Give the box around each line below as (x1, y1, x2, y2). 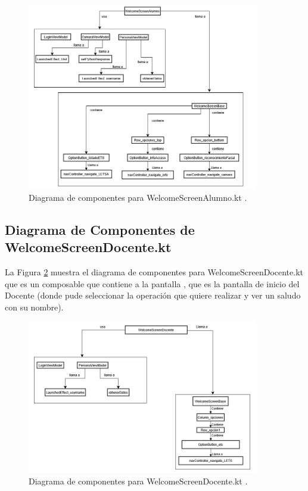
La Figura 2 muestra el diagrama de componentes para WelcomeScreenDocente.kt (5, 266, 304, 278)
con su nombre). (5, 300, 64, 313)
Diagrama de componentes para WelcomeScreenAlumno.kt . (29, 191, 247, 203)
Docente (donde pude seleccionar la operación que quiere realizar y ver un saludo (5, 289, 301, 302)
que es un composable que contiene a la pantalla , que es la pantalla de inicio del (5, 277, 300, 290)
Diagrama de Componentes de (5, 220, 195, 238)
